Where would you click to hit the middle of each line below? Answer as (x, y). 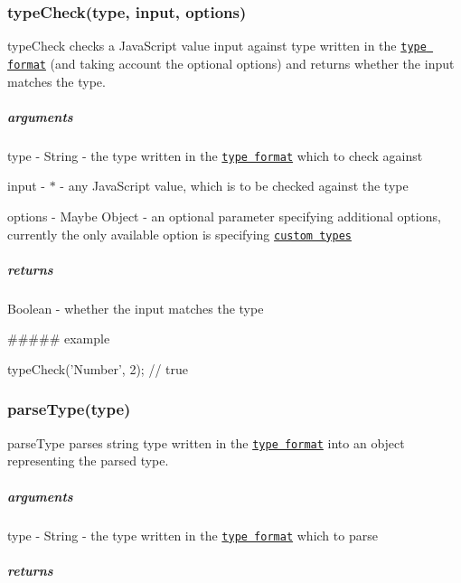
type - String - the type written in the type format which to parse (193, 535)
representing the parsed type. (88, 461)
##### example (59, 339)
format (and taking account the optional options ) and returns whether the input (231, 63)
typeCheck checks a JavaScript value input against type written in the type (217, 46)
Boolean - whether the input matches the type (136, 308)
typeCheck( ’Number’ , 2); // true (98, 368)
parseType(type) (69, 409)
